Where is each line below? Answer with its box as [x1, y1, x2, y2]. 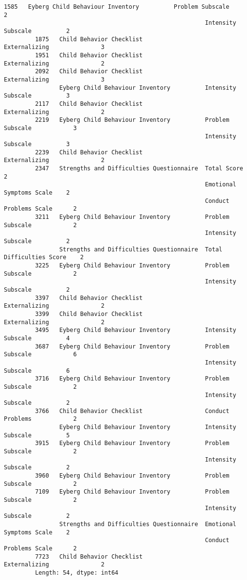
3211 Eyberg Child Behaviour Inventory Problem [35, 214, 230, 221]
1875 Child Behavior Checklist [35, 35, 143, 43]
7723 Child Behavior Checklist [35, 553, 143, 560]
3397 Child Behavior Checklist [35, 294, 143, 301]
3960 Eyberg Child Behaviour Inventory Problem [35, 472, 230, 480]
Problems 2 [4, 415, 77, 423]
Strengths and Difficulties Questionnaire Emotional [59, 521, 236, 528]
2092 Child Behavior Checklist [35, 68, 143, 75]
